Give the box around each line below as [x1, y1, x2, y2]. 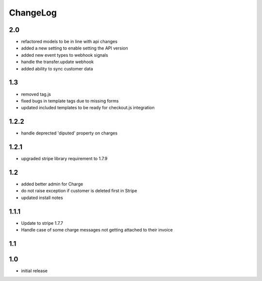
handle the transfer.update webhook [21, 59, 94, 65]
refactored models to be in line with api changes [21, 39, 117, 45]
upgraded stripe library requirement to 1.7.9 [21, 156, 108, 162]
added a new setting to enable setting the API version [21, 45, 128, 51]
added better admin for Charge [21, 181, 83, 187]
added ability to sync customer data [21, 66, 93, 71]
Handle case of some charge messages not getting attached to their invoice [21, 227, 173, 233]
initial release [21, 268, 48, 274]
